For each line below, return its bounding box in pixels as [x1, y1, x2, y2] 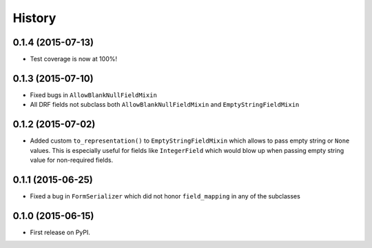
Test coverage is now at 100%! [30, 55, 117, 63]
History [12, 10, 56, 25]
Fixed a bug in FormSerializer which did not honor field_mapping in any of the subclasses [30, 192, 301, 200]
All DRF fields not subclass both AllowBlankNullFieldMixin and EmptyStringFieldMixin [30, 101, 300, 109]
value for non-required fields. [30, 156, 114, 165]
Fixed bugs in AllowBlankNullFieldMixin [30, 90, 158, 99]
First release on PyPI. [30, 228, 91, 236]
